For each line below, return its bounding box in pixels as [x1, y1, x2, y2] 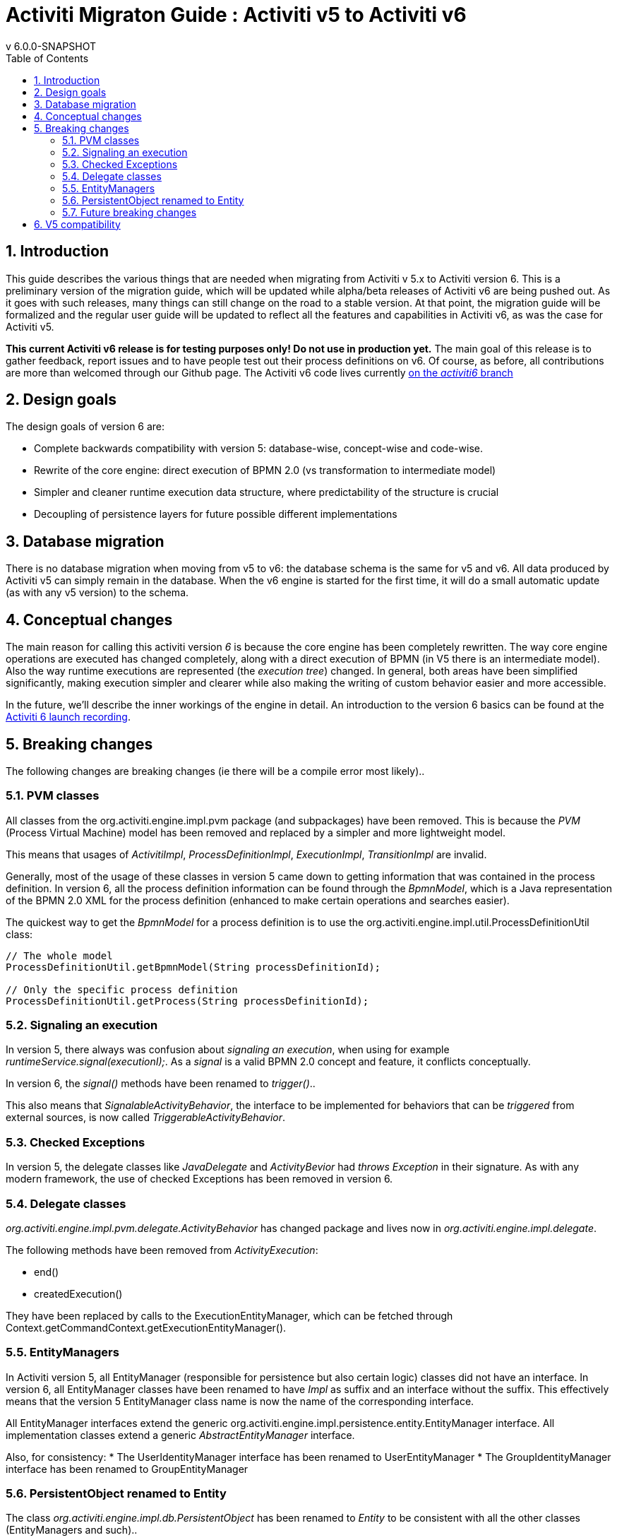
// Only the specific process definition [6, 983, 238, 995]
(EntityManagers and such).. [6, 1524, 138, 1536]
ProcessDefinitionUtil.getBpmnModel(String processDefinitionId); [6, 961, 381, 973]
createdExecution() [34, 1287, 123, 1300]
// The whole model [6, 949, 113, 961]
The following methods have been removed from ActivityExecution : [6, 1243, 318, 1256]
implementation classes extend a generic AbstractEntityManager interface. [6, 1428, 355, 1441]
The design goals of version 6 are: [6, 420, 165, 433]
